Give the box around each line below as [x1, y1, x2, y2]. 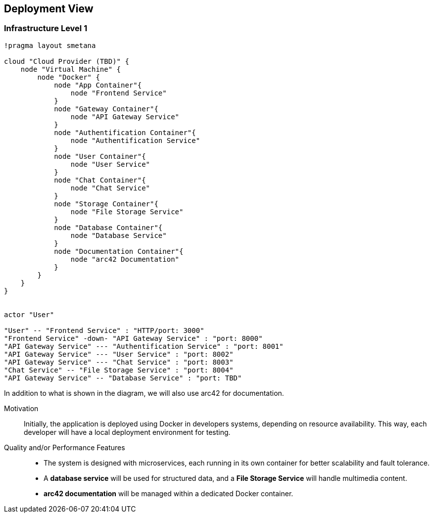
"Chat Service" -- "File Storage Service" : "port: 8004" [4, 366, 234, 374]
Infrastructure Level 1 [4, 23, 88, 34]
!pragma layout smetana [4, 41, 96, 49]
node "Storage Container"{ [54, 199, 158, 208]
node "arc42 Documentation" [70, 255, 180, 263]
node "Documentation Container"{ [54, 247, 184, 255]
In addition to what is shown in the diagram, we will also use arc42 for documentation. [4, 388, 284, 397]
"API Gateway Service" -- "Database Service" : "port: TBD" [4, 374, 242, 382]
